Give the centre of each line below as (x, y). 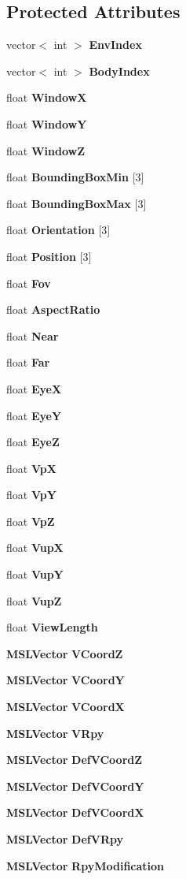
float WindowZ (46, 150)
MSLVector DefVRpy (65, 839)
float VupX (35, 548)
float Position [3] (49, 256)
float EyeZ (33, 442)
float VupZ (34, 600)
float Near (33, 335)
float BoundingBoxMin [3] (75, 177)
